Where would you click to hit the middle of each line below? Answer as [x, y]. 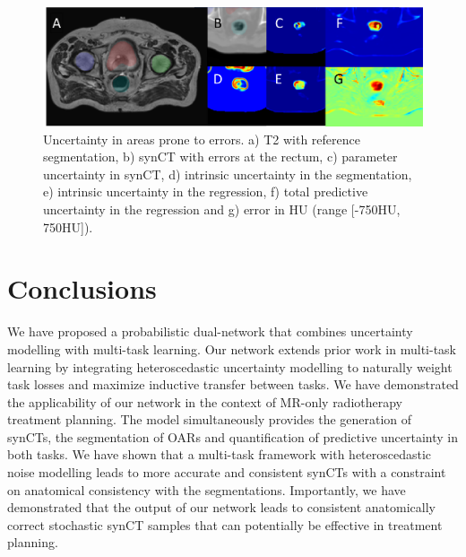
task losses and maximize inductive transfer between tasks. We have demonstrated [233, 384]
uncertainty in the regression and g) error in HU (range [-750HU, [222, 209]
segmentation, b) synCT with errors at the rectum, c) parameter [220, 157]
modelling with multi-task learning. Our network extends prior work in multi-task [232, 348]
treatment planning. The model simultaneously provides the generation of [210, 419]
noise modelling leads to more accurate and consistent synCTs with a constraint [227, 472]
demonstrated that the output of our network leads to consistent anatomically [221, 507]
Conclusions [82, 288]
